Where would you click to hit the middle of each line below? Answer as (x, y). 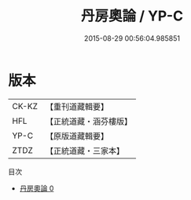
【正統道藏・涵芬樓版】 (88, 121)
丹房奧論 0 (37, 188)
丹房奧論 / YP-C (132, 16)
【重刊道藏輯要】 (77, 107)
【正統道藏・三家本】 (84, 151)
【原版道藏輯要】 (77, 136)
